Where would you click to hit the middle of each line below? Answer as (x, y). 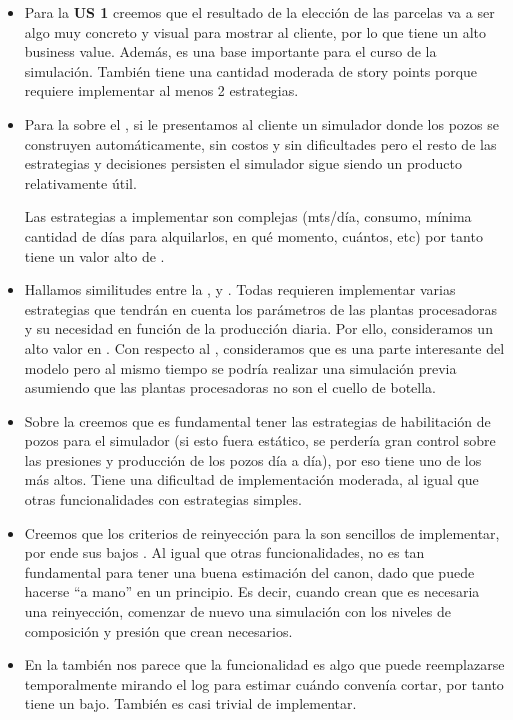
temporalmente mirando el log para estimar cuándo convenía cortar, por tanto (264, 683)
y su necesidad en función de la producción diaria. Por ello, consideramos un (258, 328)
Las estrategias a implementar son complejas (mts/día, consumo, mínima (248, 216)
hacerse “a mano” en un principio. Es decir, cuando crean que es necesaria (252, 591)
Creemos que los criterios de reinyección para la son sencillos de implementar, (262, 532)
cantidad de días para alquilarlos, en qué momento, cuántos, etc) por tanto (253, 235)
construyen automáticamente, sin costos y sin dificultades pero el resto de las (260, 143)
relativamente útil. (80, 182)
